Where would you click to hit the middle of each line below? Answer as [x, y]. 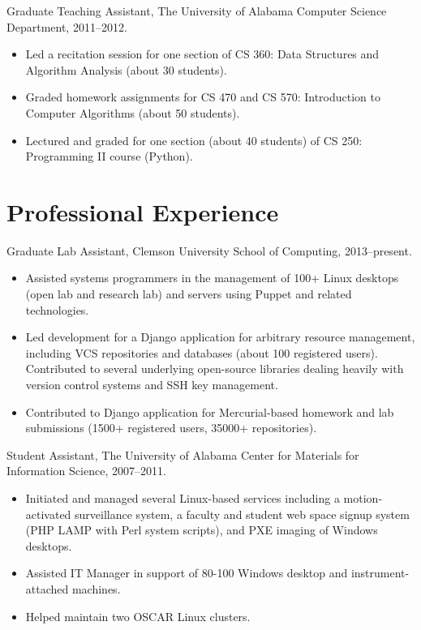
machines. [96, 588]
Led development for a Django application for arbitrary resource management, [220, 337]
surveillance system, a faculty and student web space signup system [242, 514]
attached [47, 588]
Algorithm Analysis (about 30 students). [126, 69]
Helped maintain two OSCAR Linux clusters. [138, 616]
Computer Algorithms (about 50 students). [133, 112]
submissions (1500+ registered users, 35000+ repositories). [171, 428]
